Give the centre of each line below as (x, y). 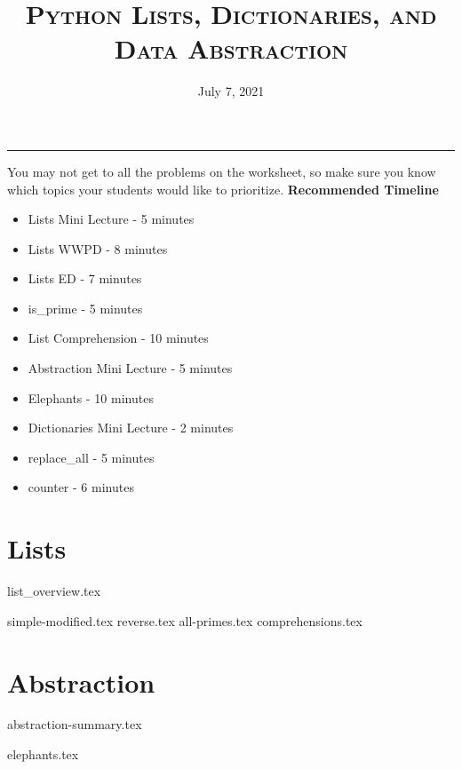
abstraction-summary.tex (75, 724)
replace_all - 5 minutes (91, 457)
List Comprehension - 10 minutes (118, 338)
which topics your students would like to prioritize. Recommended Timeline (223, 189)
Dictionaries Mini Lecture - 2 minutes (131, 428)
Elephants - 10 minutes (91, 397)
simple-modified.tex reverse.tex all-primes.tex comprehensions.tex (185, 620)
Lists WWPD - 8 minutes (98, 248)
